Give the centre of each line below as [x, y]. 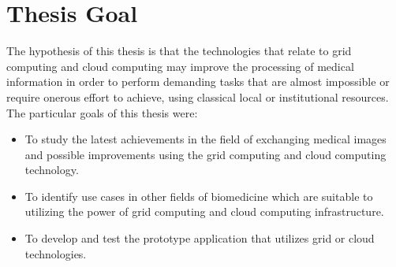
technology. [52, 170]
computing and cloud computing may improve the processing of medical [180, 66]
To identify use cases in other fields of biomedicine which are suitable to [199, 196]
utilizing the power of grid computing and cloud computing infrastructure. [204, 211]
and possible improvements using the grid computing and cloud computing [205, 154]
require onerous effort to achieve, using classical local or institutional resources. [198, 96]
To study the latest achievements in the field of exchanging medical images [205, 139]
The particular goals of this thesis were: [102, 112]
